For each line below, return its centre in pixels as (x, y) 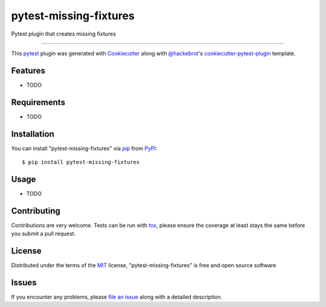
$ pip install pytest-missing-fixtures (81, 162)
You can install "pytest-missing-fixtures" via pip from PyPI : (84, 148)
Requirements (38, 102)
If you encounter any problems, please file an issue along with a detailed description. (117, 297)
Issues (24, 283)
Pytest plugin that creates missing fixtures (63, 34)
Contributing (36, 211)
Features (28, 70)
